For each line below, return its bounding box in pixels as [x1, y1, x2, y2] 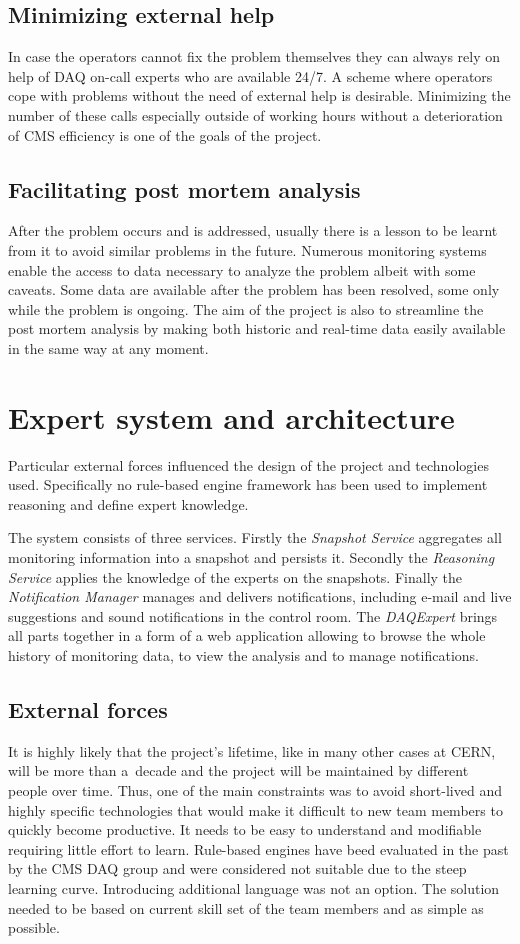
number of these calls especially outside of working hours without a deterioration [8, 104, 503, 125]
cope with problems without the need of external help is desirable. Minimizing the [8, 85, 511, 106]
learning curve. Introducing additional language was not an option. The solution [8, 877, 500, 898]
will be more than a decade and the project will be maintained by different [8, 760, 469, 781]
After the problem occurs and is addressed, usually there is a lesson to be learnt [8, 220, 498, 241]
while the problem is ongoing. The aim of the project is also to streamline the [8, 298, 484, 319]
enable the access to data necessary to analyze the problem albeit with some [8, 259, 476, 280]
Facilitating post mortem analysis [8, 173, 361, 204]
